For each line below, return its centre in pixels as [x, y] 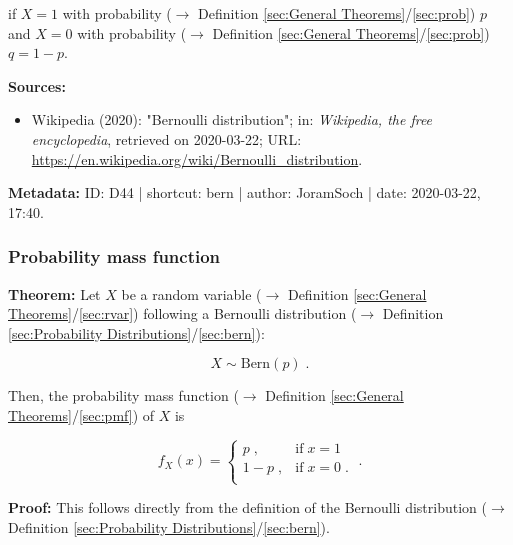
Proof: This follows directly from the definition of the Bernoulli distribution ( [247, 507]
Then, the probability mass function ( [123, 395]
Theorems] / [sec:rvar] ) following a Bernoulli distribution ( [182, 313]
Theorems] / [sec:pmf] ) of [81, 414]
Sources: [37, 85]
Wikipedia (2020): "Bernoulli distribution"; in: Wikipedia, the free [232, 119]
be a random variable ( [191, 293]
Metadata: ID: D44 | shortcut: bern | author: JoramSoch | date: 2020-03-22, [244, 192]
